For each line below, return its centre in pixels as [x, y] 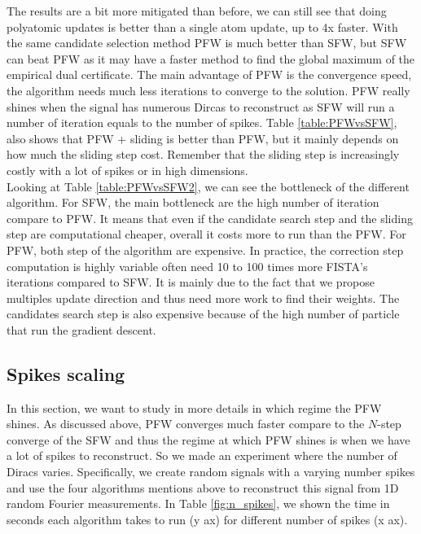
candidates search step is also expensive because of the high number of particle [203, 314]
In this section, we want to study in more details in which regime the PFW [194, 407]
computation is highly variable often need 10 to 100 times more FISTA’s [187, 266]
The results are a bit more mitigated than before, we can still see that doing [197, 11]
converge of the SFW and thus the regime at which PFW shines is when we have [208, 439]
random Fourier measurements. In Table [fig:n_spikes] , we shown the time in [198, 503]
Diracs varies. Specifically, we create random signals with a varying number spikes [211, 472]
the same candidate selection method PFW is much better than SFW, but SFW [207, 43]
